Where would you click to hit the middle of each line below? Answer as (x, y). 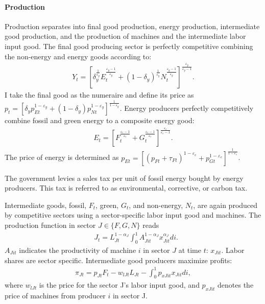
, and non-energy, (156, 205)
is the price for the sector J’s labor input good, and (119, 285)
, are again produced (225, 205)
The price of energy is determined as (62, 157)
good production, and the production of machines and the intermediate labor (125, 36)
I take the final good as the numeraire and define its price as (99, 95)
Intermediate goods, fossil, (46, 205)
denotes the (236, 285)
